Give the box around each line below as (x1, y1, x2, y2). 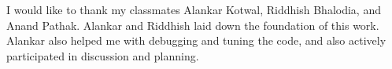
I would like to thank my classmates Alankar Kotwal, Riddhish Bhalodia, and (6, 2, 381, 17)
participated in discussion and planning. (6, 47, 199, 64)
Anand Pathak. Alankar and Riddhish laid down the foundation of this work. (6, 16, 379, 33)
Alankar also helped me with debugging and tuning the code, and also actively (6, 32, 386, 49)
